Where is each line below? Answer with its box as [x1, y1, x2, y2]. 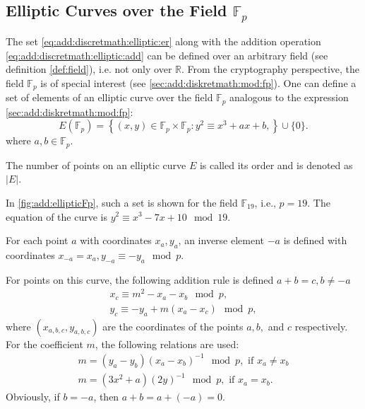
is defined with [283, 233, 347, 248]
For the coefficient [6, 336, 83, 351]
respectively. [294, 318, 348, 333]
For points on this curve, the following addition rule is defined [6, 272, 274, 287]
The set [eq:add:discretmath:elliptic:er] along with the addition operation [6, 33, 321, 48]
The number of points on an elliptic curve [6, 157, 186, 172]
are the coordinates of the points [102, 318, 244, 333]
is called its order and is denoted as [199, 157, 353, 172]
